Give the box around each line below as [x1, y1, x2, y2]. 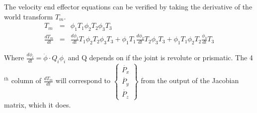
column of [11, 75, 41, 86]
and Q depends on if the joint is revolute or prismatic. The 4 [68, 52, 253, 63]
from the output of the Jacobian [141, 75, 239, 86]
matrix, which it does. [4, 99, 71, 110]
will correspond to [55, 75, 111, 86]
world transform [4, 11, 53, 21]
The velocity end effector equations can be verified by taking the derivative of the [4, 1, 253, 11]
